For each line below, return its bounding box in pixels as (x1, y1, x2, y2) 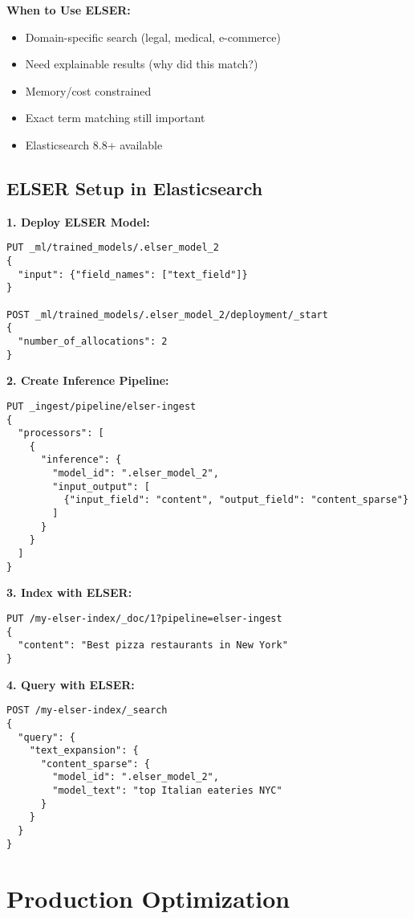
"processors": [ (18, 427, 104, 439)
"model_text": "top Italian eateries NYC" (52, 785, 282, 797)
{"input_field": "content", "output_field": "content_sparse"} (63, 494, 409, 506)
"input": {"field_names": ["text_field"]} (18, 268, 248, 280)
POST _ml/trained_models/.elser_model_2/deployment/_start (6, 308, 328, 321)
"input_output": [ (52, 480, 150, 492)
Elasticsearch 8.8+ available (25, 136, 163, 153)
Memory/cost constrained (25, 82, 152, 99)
